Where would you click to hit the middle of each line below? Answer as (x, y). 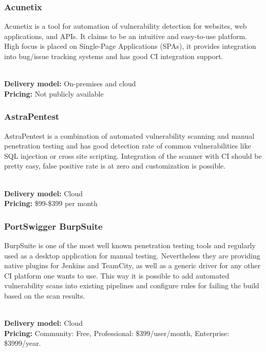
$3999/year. (23, 343)
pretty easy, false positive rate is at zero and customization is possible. (115, 166)
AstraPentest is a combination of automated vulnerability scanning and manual (129, 135)
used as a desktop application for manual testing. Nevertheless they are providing (132, 255)
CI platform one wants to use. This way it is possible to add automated (117, 275)
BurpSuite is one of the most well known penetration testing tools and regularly (130, 245)
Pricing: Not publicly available (54, 93)
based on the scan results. (45, 295)
